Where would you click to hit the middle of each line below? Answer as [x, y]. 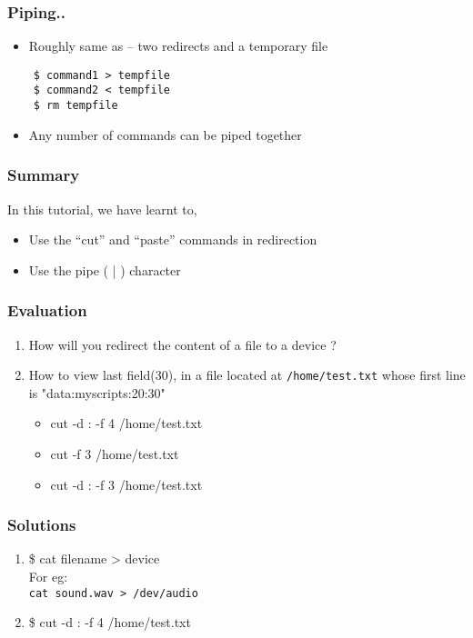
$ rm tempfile [75, 106]
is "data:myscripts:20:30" [97, 392]
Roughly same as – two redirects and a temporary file [178, 46]
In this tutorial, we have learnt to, [102, 209]
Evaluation [47, 310]
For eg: [48, 577]
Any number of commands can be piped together [165, 134]
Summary [44, 175]
